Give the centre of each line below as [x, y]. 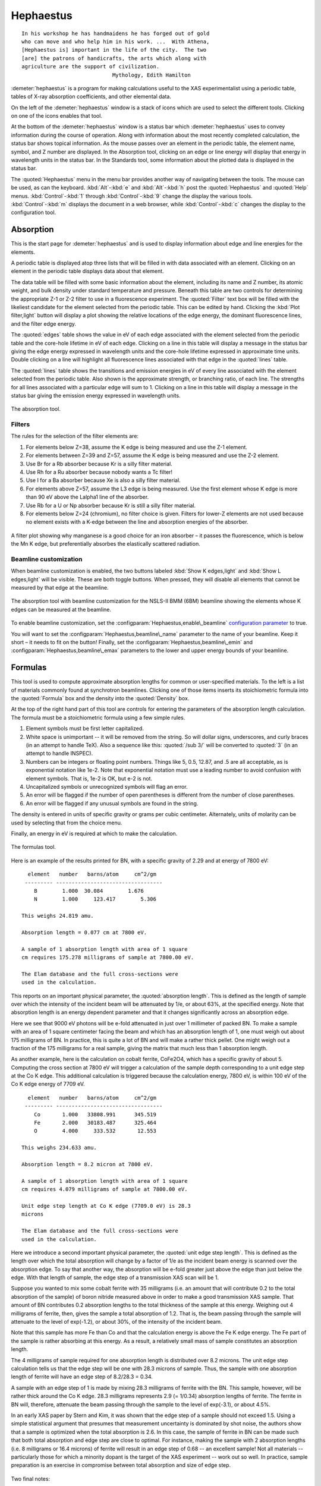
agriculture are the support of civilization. [91, 67]
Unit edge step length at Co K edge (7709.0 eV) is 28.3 [106, 1206]
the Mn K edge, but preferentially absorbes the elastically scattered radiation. [106, 544]
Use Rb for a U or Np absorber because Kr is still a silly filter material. [111, 505]
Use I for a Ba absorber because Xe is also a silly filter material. [103, 480]
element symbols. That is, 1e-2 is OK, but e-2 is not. [89, 778]
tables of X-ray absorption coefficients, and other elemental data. [91, 97]
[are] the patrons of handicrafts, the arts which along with [114, 58]
